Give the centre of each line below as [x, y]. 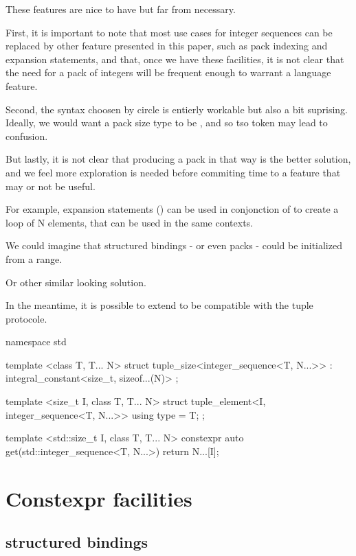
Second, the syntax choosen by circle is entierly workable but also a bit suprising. [177, 109]
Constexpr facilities [99, 498]
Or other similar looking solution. [76, 282]
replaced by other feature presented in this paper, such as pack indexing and [167, 46]
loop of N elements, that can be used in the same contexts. [129, 222]
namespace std [36, 341]
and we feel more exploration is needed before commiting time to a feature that [173, 172]
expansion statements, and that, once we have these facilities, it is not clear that [175, 59]
